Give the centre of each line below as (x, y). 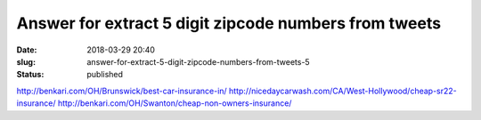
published (105, 75)
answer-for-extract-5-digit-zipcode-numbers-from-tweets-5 (199, 61)
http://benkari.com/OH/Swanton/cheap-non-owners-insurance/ (175, 103)
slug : (26, 61)
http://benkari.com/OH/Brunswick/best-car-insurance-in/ (122, 91)
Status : (30, 75)
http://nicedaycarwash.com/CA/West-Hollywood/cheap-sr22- (343, 91)
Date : (27, 50)
